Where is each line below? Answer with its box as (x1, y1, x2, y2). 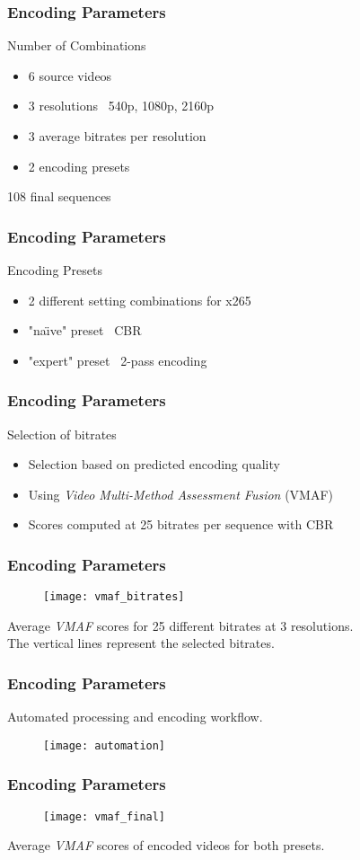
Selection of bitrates (7, 424, 117, 443)
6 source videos (28, 66, 112, 84)
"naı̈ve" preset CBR (28, 321, 142, 340)
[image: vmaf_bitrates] (43, 590, 185, 604)
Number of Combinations (7, 36, 146, 55)
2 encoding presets (28, 156, 130, 175)
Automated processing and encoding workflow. (7, 707, 263, 726)
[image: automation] (43, 739, 166, 752)
